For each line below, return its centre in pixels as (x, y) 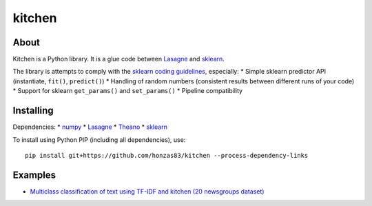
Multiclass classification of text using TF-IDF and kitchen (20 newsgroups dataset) (147, 191)
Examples (34, 175)
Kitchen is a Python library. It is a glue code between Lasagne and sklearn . (119, 59)
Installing (33, 111)
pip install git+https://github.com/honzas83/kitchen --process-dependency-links (167, 155)
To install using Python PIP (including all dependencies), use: (99, 140)
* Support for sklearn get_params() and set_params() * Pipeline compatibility (128, 91)
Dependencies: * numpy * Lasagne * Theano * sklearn (90, 127)
